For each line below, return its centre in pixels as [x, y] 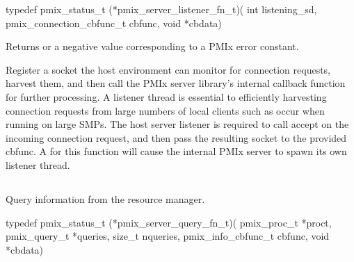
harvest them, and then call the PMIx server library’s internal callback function [176, 83]
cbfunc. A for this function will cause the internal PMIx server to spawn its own [176, 151]
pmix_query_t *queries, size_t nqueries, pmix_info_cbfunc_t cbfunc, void [168, 236]
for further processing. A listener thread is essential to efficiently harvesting [166, 96]
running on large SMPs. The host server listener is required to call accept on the [177, 124]
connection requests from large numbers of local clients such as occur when [165, 110]
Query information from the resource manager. [105, 198]
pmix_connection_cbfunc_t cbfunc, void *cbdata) [114, 23]
